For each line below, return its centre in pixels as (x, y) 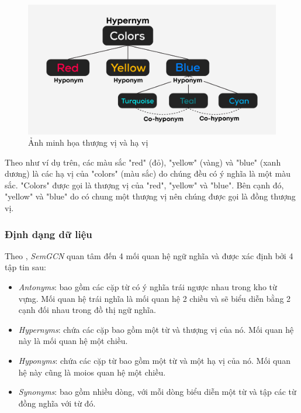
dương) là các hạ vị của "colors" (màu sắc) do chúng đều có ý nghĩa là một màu (148, 173)
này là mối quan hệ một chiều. (73, 341)
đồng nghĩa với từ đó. (57, 403)
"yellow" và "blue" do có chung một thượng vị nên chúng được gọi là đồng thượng (150, 196)
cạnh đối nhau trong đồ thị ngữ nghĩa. (87, 310)
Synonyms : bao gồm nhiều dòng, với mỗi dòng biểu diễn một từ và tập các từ (157, 392)
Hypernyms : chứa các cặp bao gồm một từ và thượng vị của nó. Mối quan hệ (156, 329)
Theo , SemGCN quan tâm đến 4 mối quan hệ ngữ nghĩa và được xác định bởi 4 (149, 255)
